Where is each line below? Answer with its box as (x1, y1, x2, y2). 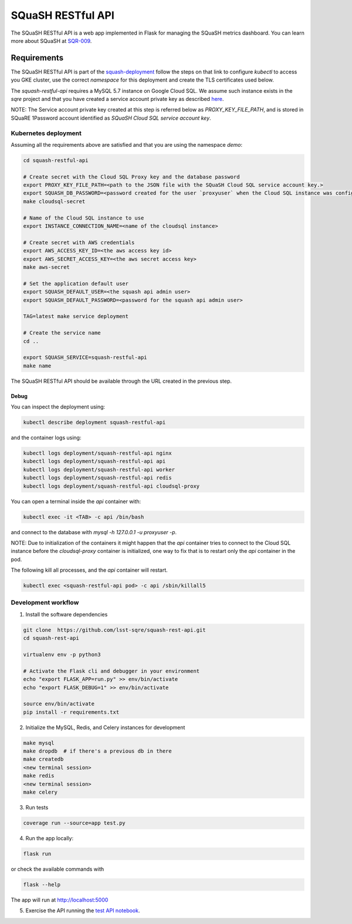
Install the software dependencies (25, 611, 108, 618)
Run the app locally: (25, 834, 73, 842)
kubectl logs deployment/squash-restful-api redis (23, 474, 172, 481)
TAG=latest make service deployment (23, 313, 129, 320)
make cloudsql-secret (23, 198, 86, 205)
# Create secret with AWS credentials (23, 239, 135, 246)
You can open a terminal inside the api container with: (11, 498, 141, 505)
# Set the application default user (23, 280, 129, 287)
